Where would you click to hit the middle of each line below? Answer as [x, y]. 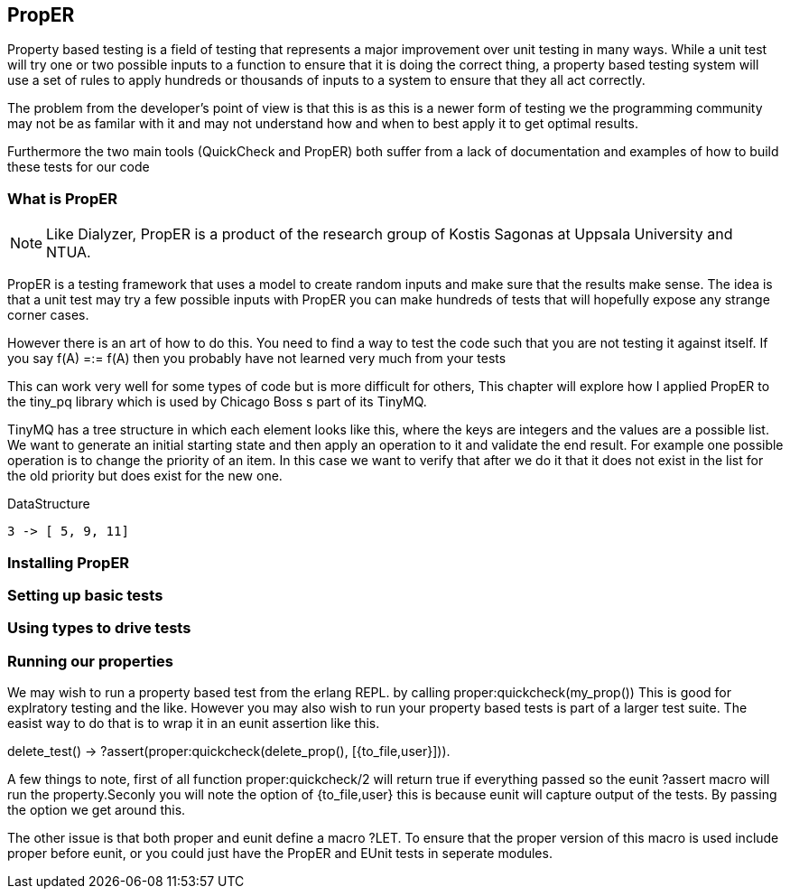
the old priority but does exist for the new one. [145, 476]
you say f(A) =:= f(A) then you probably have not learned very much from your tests [257, 359]
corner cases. [48, 315]
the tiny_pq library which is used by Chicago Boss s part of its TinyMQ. [217, 402]
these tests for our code [79, 167]
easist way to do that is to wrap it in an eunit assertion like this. [194, 723]
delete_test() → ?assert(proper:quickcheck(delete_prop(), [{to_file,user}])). [229, 751]
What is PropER [62, 198]
